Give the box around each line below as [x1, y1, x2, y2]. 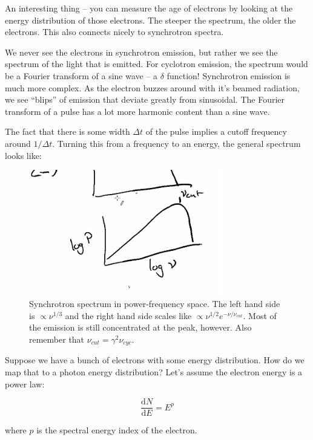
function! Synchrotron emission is [166, 69, 291, 82]
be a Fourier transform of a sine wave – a [5, 69, 158, 82]
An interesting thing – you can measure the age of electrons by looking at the [5, 2, 293, 14]
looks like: [5, 149, 42, 161]
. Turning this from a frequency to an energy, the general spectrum [52, 137, 301, 149]
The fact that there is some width [5, 125, 130, 138]
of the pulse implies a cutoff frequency [145, 125, 287, 138]
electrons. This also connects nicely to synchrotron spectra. [5, 25, 224, 38]
